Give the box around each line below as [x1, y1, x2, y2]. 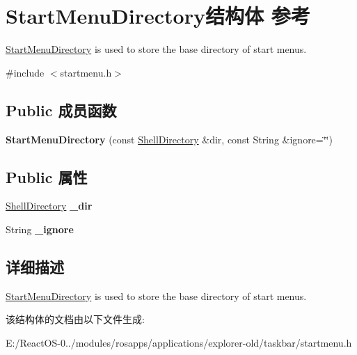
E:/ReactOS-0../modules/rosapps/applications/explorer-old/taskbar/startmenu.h [6, 335, 352, 349]
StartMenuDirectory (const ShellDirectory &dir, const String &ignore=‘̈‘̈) [6, 132, 333, 146]
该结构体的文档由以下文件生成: [6, 312, 145, 326]
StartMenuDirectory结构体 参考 [6, 1, 310, 30]
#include [6, 65, 45, 79]
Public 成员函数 [6, 99, 117, 120]
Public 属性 [6, 166, 88, 187]
